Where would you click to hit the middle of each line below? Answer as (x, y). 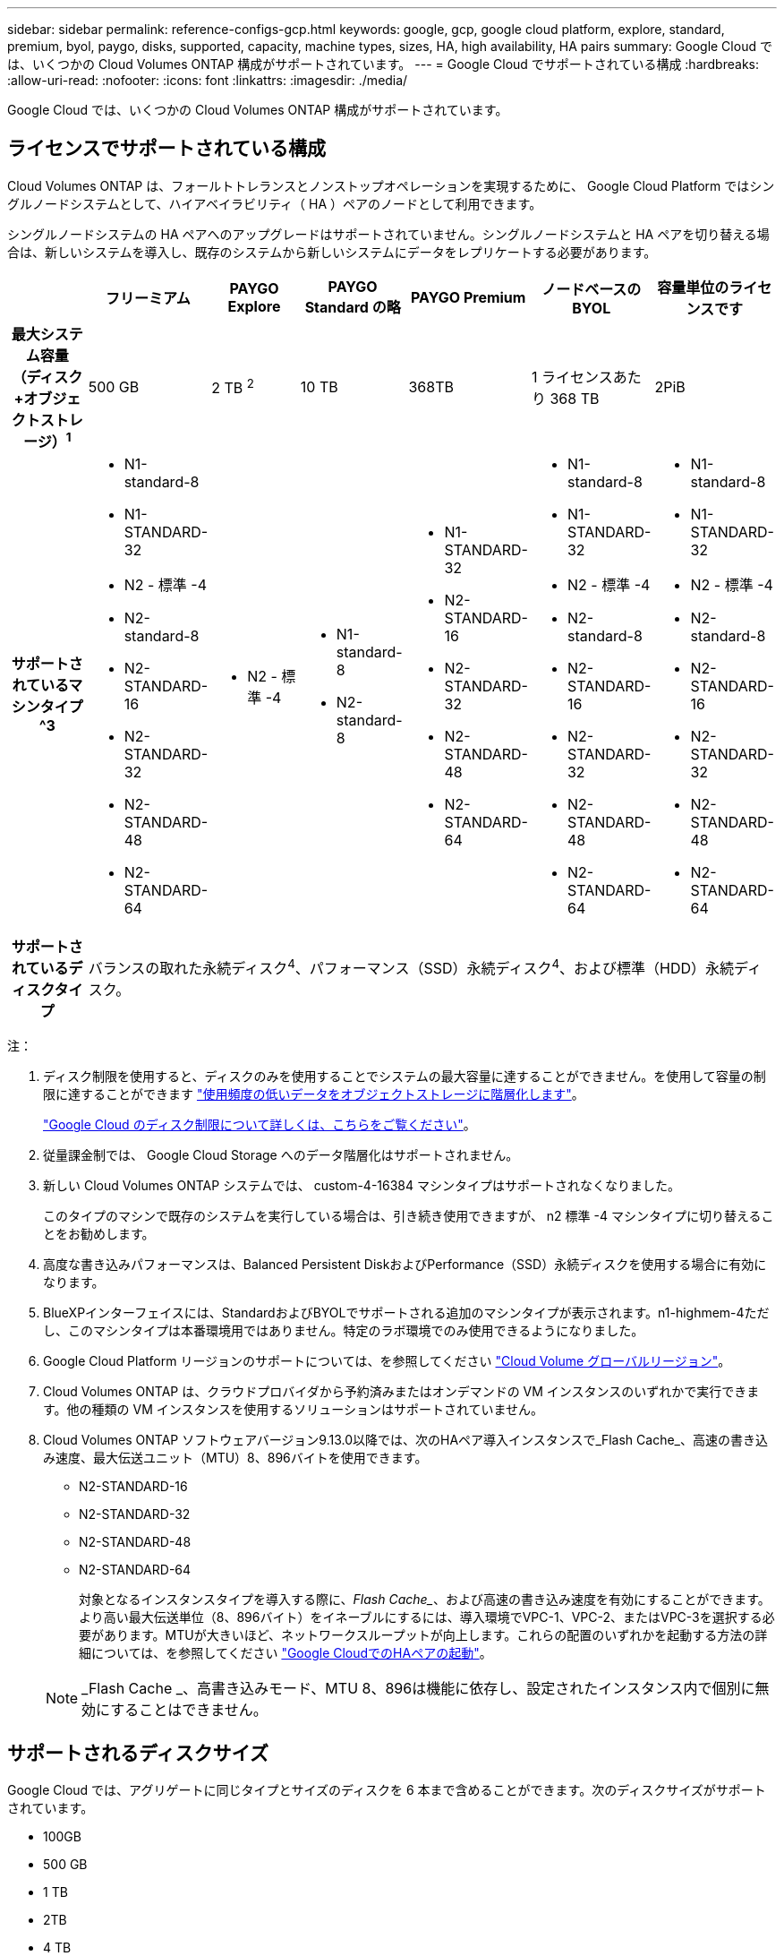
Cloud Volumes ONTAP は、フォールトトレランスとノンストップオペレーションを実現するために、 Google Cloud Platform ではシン (391, 185)
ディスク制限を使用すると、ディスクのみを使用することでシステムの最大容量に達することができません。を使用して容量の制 (405, 1077)
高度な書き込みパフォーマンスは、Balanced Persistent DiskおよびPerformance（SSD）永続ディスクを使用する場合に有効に (405, 1265)
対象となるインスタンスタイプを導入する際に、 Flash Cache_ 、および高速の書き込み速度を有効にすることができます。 (425, 1600)
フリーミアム (148, 298)
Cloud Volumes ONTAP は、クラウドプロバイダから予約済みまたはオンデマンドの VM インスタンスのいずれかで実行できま (401, 1392)
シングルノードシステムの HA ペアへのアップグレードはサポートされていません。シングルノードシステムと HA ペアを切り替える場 (388, 234)
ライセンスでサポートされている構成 (166, 149)
